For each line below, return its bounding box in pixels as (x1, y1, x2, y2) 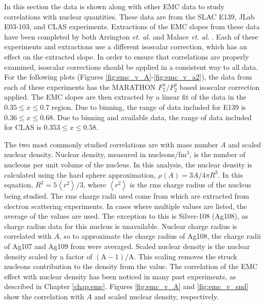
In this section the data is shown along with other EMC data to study (4, 1, 225, 11)
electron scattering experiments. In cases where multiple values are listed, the (4, 200, 247, 211)
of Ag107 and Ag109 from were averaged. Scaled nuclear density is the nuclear (4, 241, 250, 252)
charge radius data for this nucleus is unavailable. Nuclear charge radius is (4, 220, 237, 231)
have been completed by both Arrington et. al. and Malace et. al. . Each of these (4, 31, 258, 42)
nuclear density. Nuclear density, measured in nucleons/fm (4, 149, 187, 160)
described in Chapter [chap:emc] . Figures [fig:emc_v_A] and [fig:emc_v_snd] (4, 281, 249, 292)
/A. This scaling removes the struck (125, 251, 237, 261)
